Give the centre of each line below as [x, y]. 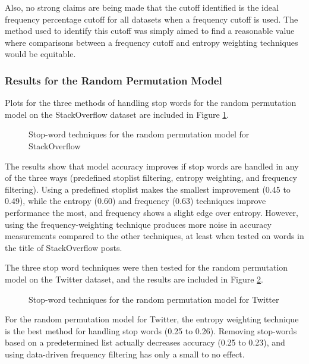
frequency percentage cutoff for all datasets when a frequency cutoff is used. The [152, 19]
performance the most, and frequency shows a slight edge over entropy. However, [152, 212]
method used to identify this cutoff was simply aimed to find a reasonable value [150, 31]
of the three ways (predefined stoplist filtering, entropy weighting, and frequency [151, 178]
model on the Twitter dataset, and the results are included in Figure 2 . [134, 279]
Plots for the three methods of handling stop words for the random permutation [151, 103]
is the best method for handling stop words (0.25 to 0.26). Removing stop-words [151, 330]
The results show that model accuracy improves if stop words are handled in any [152, 166]
